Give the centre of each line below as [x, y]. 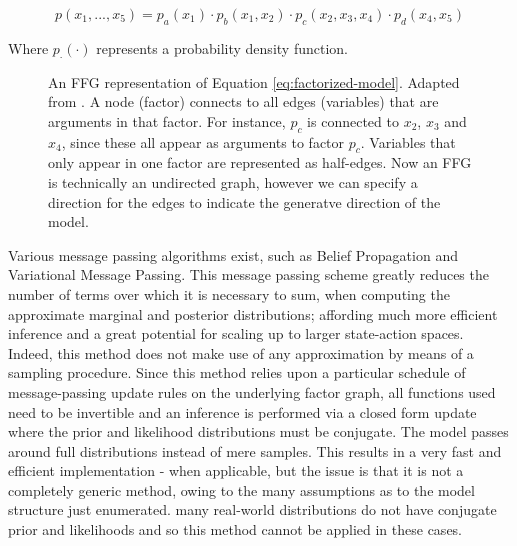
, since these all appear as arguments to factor [203, 141]
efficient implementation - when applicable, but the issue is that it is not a [236, 470]
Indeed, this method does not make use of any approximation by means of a [241, 352]
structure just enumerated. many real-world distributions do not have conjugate [252, 509]
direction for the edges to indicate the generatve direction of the [244, 201]
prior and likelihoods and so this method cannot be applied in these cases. [235, 529]
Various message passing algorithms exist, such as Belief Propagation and [233, 254]
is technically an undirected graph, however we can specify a [233, 181]
